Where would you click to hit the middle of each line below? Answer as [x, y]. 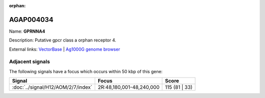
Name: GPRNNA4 [27, 31]
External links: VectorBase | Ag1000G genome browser [65, 49]
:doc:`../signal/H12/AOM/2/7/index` [52, 87]
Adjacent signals [29, 62]
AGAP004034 [31, 20]
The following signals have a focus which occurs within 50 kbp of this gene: [86, 71]
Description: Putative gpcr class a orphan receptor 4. [63, 40]
